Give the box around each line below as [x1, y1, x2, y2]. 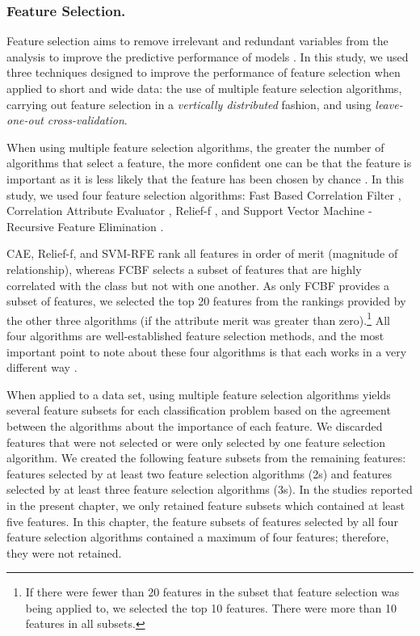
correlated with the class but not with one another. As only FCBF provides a [6, 276, 389, 293]
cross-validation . [47, 112, 128, 128]
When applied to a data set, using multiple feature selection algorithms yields [6, 385, 391, 402]
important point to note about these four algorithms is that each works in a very [6, 343, 407, 360]
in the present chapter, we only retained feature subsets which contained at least [6, 496, 405, 513]
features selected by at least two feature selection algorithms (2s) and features [6, 465, 393, 482]
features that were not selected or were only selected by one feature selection [6, 433, 386, 450]
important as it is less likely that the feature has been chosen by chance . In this [6, 170, 405, 187]
